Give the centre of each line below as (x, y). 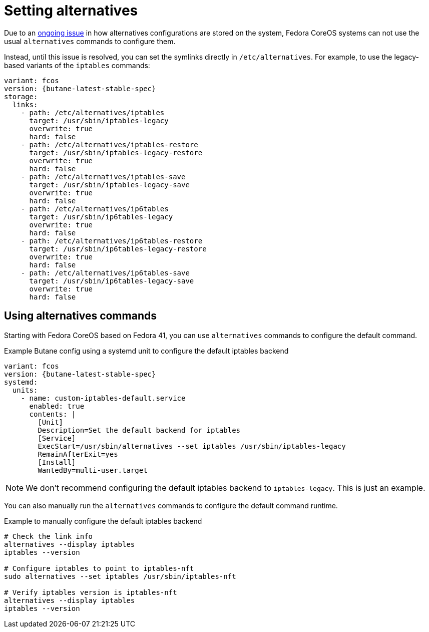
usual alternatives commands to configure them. (90, 41)
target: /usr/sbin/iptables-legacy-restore (116, 152)
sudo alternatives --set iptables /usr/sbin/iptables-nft (120, 576)
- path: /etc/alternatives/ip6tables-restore (112, 241)
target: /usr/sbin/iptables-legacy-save (109, 185)
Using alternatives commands (80, 316)
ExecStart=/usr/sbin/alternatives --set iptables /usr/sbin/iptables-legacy (192, 446)
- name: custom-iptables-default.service (103, 398)
